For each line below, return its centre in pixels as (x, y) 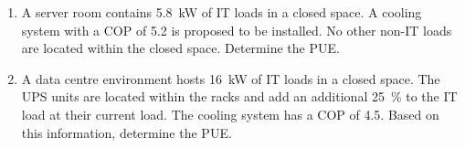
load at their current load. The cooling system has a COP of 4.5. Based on (230, 114)
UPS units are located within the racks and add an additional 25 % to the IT (239, 96)
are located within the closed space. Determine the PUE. (180, 48)
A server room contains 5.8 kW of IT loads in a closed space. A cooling (222, 12)
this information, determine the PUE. (127, 132)
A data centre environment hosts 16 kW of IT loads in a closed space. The (231, 78)
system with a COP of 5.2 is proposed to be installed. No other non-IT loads (237, 30)
